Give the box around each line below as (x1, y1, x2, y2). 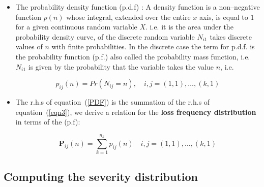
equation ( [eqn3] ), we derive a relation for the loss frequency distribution (15, 106, 256, 117)
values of (15, 41, 43, 52)
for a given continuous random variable (15, 21, 137, 32)
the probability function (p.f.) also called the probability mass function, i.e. (15, 51, 250, 61)
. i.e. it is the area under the (145, 21, 233, 32)
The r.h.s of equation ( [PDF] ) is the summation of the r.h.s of (15, 96, 210, 107)
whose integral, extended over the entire (66, 11, 191, 22)
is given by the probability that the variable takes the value (28, 61, 214, 72)
